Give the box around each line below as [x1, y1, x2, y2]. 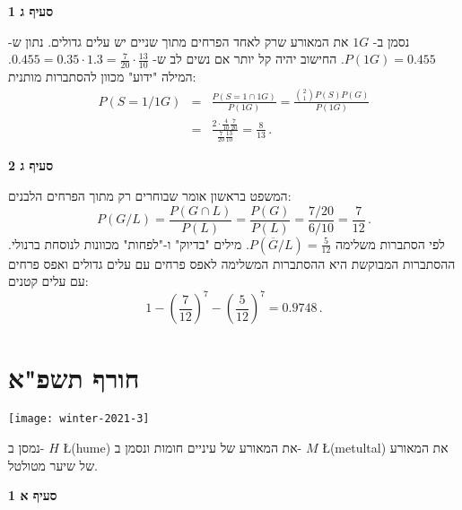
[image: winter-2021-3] [8, 412, 150, 426]
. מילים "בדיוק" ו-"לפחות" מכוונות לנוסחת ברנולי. [8, 234, 249, 253]
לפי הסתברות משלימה [335, 234, 445, 253]
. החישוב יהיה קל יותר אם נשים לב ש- [153, 49, 344, 68]
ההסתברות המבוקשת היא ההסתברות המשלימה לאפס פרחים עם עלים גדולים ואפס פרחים [8, 254, 456, 272]
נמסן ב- [8, 438, 45, 457]
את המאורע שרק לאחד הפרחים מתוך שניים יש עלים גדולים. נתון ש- [8, 31, 349, 50]
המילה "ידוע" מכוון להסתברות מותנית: [8, 67, 196, 86]
